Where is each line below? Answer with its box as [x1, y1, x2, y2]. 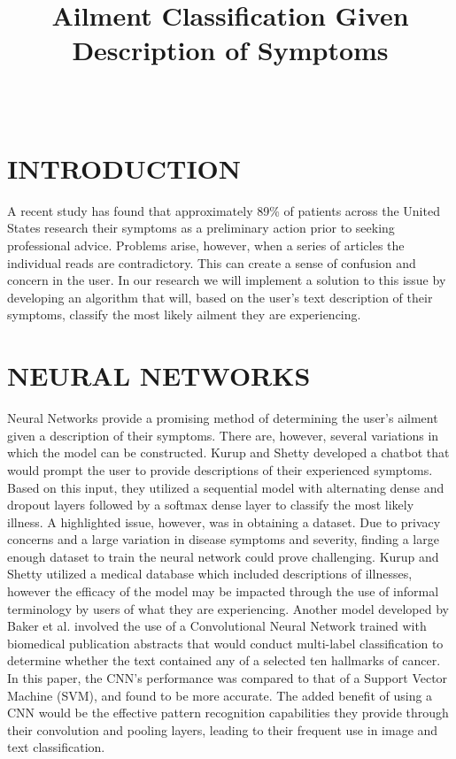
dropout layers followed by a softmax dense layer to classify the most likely [7, 495, 414, 514]
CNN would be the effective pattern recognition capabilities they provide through [7, 703, 449, 722]
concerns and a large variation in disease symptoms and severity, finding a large [7, 530, 439, 548]
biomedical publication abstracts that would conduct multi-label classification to [7, 633, 444, 652]
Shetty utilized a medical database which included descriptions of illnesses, [7, 564, 413, 583]
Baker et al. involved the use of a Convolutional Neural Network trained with [7, 617, 427, 635]
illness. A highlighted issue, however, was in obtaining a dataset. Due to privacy [7, 512, 441, 531]
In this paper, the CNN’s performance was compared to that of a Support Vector [7, 669, 448, 687]
